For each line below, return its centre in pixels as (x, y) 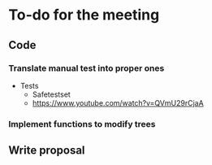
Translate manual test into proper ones (87, 68)
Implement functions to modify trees (82, 124)
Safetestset (51, 94)
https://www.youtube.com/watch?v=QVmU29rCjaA (118, 102)
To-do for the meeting (84, 15)
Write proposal (47, 151)
